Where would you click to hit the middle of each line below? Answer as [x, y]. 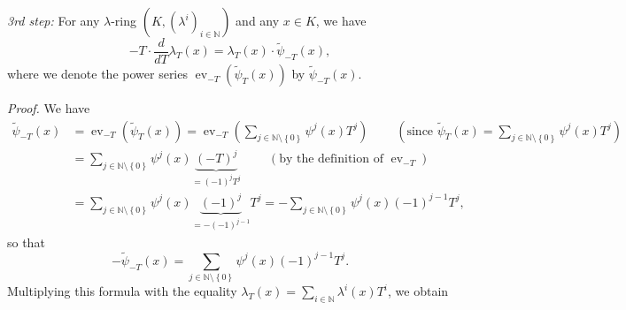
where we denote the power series [97, 74]
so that [26, 242]
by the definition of [331, 159]
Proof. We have [49, 108]
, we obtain [418, 291]
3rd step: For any [54, 20]
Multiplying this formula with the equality [122, 291]
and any [258, 20]
